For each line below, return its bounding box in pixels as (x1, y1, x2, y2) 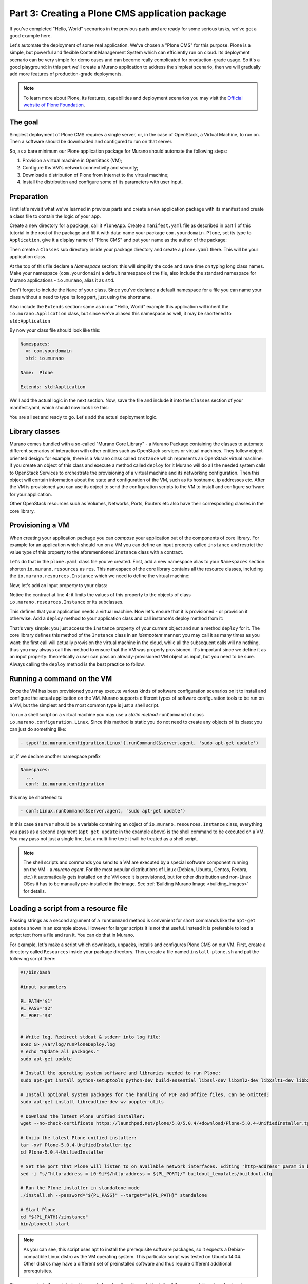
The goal (9, 118, 38, 126)
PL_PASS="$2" (20, 1006, 53, 1011)
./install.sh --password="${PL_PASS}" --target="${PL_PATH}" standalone (20, 1192, 207, 1198)
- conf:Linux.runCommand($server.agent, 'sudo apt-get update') (20, 808, 186, 814)
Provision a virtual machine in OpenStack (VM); (22, 157, 123, 164)
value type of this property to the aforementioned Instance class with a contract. (9, 549, 183, 555)
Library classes (9, 427, 60, 436)
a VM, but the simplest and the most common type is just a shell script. (9, 702, 160, 708)
